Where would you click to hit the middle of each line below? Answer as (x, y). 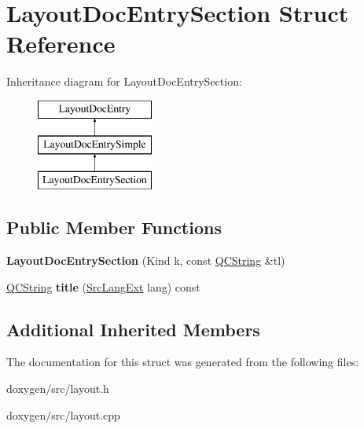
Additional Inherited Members (133, 329)
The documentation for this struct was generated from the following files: (183, 362)
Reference (61, 44)
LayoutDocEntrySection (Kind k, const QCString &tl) (146, 260)
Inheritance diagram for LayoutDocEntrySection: (124, 81)
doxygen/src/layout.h (58, 389)
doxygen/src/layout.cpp (63, 414)
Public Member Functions (114, 227)
